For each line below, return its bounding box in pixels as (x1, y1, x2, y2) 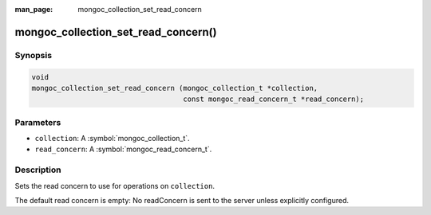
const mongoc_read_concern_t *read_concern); (183, 95, 365, 104)
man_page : (14, 5, 53, 14)
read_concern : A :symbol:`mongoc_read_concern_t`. (34, 144, 212, 154)
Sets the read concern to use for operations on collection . (14, 181, 215, 190)
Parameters (14, 116, 61, 127)
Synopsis (14, 49, 52, 61)
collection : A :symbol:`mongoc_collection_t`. (34, 134, 191, 143)
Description (14, 164, 61, 175)
